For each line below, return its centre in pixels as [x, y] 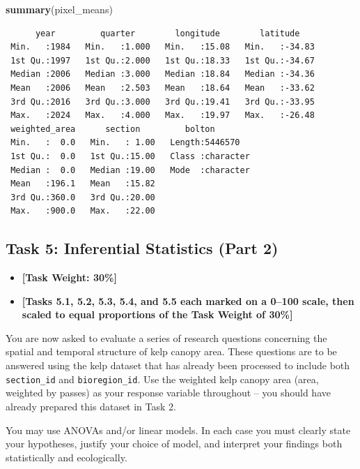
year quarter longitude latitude [167, 33]
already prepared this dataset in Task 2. [91, 406]
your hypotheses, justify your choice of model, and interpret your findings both [174, 444]
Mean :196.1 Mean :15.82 [83, 184]
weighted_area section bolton [113, 129]
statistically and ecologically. [66, 457]
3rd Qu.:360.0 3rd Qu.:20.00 [83, 197]
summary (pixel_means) [59, 9]
